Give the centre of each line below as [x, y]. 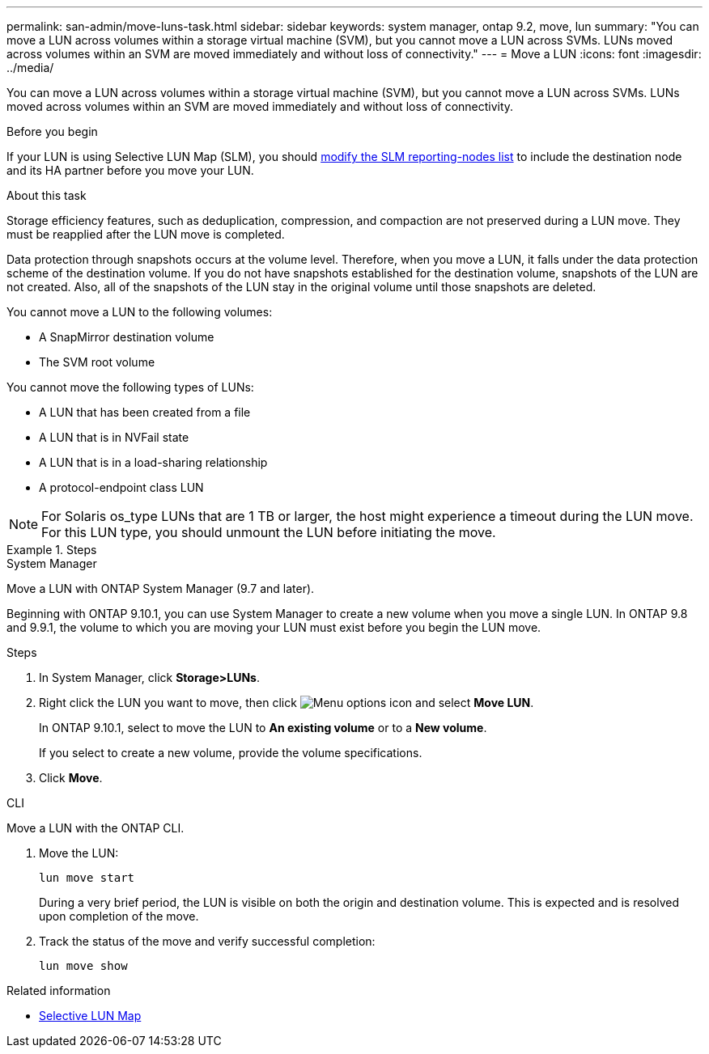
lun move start [87, 878]
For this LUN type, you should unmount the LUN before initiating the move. [269, 532]
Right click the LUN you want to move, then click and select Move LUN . [287, 703]
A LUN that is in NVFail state [114, 437]
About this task [47, 195]
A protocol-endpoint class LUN [121, 487]
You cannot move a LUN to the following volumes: [140, 312]
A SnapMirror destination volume [127, 337]
